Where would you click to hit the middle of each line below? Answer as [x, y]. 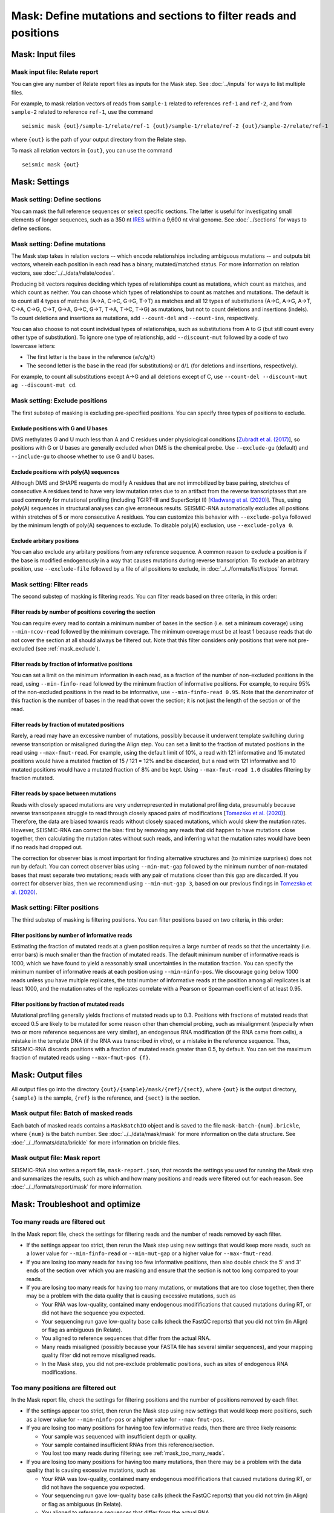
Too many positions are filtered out [64, 1388]
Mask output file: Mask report [56, 1158]
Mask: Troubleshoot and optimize [76, 1204]
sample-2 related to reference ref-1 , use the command [82, 112]
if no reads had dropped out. [47, 847]
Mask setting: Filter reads [50, 584]
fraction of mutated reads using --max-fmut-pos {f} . [81, 1058]
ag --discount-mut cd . [44, 385]
